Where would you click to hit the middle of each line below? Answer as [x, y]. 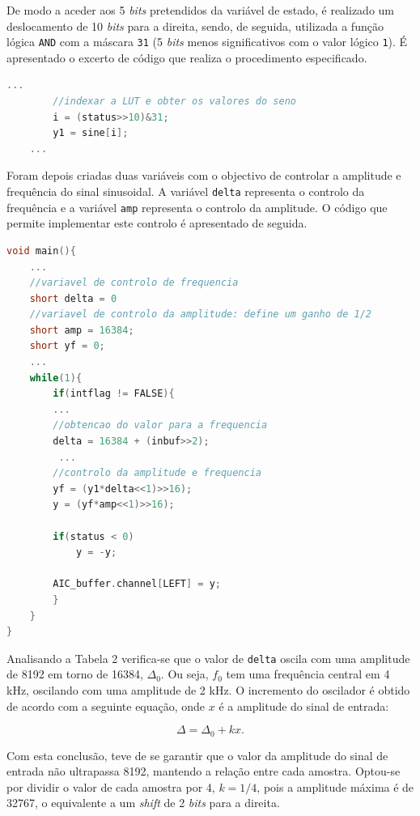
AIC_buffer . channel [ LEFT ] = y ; [137, 584]
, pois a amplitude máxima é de [335, 786]
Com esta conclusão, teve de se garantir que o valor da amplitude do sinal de [197, 755]
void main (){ [41, 251]
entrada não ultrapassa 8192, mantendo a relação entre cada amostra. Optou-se [204, 771]
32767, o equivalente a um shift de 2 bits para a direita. [143, 803]
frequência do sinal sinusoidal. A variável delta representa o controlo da [186, 191]
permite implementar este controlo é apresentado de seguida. [157, 223]
